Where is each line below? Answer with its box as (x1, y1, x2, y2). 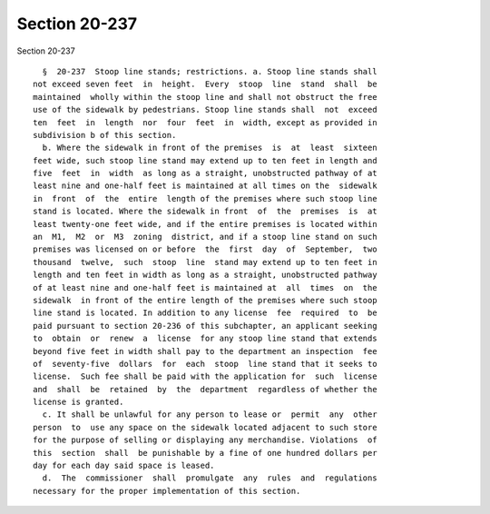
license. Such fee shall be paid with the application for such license (33, 371, 377, 381)
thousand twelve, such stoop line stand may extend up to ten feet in (33, 257, 377, 267)
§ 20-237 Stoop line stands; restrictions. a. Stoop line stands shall (42, 66, 377, 76)
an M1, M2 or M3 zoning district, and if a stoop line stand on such (33, 232, 377, 242)
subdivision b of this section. (33, 130, 177, 140)
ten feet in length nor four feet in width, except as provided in (33, 117, 377, 127)
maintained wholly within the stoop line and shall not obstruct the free (33, 92, 377, 102)
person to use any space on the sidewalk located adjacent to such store (33, 422, 377, 432)
